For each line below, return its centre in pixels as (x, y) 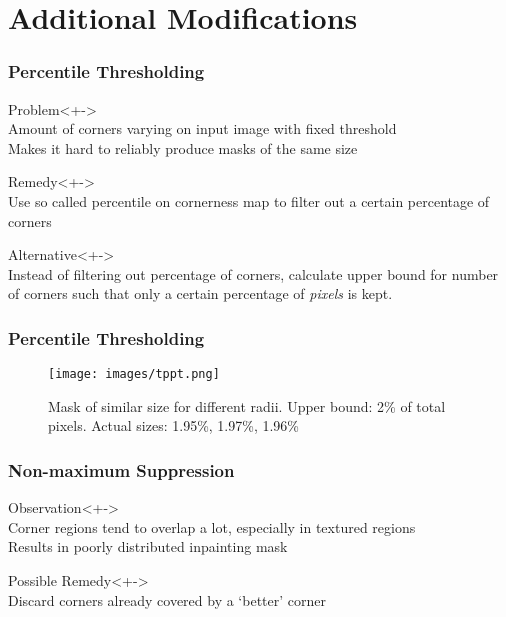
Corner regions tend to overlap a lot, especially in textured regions (212, 526)
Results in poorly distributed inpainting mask (148, 546)
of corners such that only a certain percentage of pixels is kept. (200, 293)
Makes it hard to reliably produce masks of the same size (183, 147)
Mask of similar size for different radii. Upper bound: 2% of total (247, 405)
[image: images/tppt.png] (134, 374)
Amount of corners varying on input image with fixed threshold (202, 128)
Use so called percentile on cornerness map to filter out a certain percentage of (249, 200)
